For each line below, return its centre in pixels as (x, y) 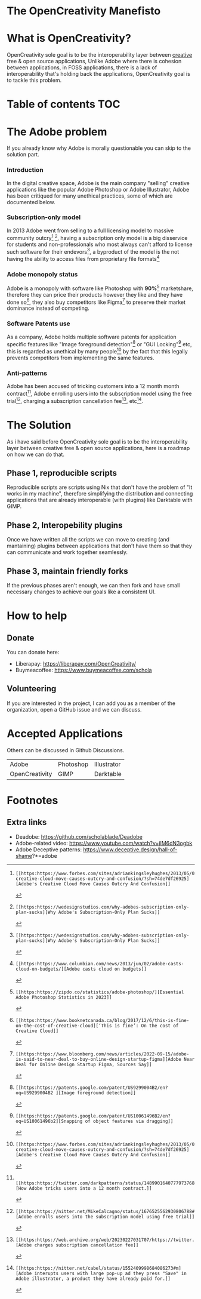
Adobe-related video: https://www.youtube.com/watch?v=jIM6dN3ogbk (104, 843)
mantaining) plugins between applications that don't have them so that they (100, 546)
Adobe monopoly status (42, 274)
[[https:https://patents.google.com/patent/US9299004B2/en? (92, 1088)
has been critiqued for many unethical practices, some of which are (90, 196)
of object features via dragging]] (129, 1121)
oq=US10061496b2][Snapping (49, 1121)
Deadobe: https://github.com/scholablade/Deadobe (79, 836)
